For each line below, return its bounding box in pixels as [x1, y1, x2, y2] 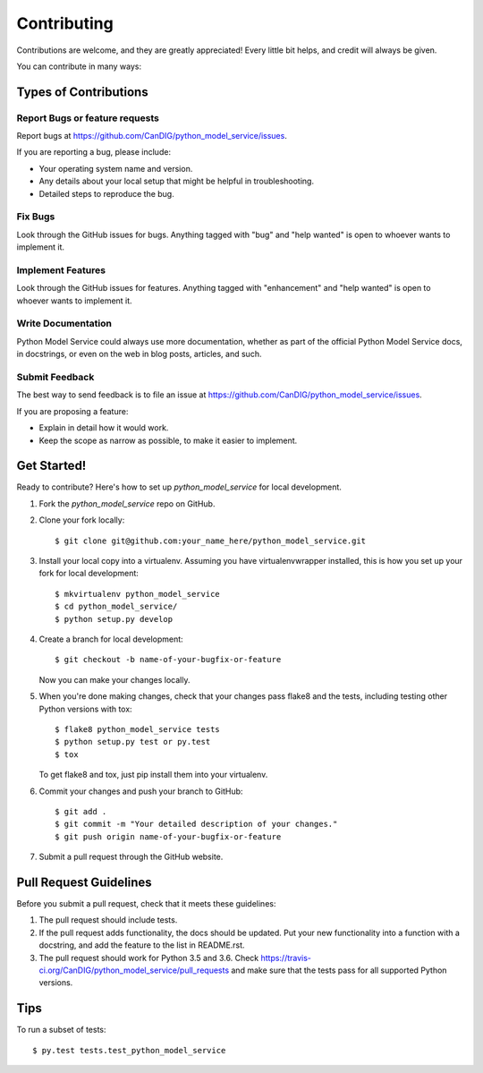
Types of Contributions [16, 84, 148, 99]
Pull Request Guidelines [16, 874, 152, 890]
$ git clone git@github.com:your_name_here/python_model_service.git [55, 535, 367, 546]
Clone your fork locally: [38, 515, 125, 525]
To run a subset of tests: [16, 1025, 106, 1035]
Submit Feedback [16, 371, 95, 384]
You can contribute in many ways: [16, 61, 142, 72]
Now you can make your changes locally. [38, 674, 191, 685]
